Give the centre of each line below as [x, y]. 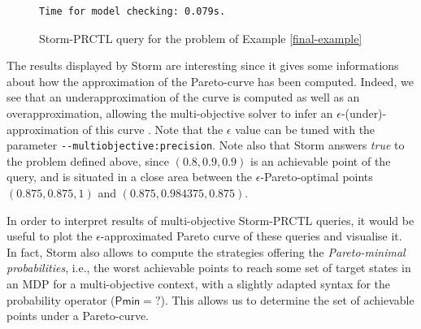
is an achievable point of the [320, 160]
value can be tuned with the [305, 129]
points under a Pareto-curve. [78, 316]
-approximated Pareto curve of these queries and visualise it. [251, 236]
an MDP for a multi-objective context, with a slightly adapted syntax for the [198, 283]
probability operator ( [61, 299]
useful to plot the [50, 236]
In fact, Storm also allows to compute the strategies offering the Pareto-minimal [206, 251]
